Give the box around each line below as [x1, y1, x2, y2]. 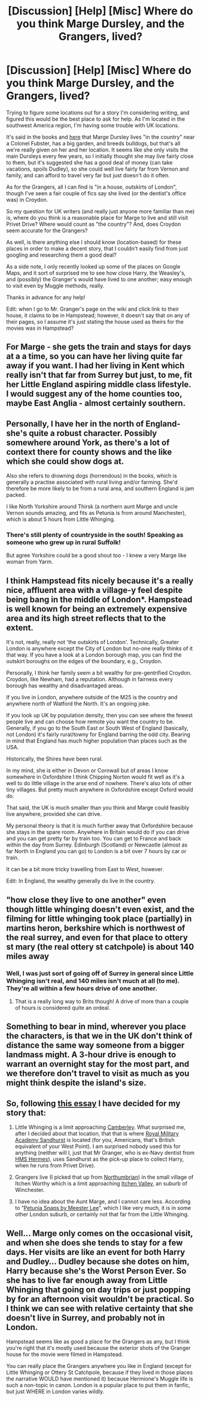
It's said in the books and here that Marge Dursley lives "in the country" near [6, 133, 195, 141]
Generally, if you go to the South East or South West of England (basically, [6, 725, 188, 732]
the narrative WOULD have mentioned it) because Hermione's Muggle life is [6, 1375, 193, 1382]
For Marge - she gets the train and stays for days [6, 342, 191, 352]
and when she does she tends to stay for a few [6, 1238, 183, 1248]
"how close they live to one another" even [6, 895, 166, 905]
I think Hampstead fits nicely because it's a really [6, 576, 194, 586]
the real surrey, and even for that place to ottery [6, 932, 188, 943]
